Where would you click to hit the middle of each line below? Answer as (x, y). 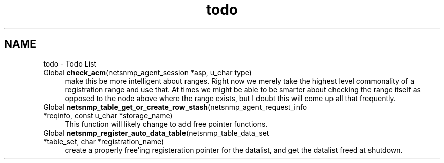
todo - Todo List (70, 63)
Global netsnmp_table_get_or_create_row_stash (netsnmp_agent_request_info (175, 107)
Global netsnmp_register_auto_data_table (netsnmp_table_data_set (156, 133)
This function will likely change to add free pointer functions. (166, 124)
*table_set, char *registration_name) (104, 141)
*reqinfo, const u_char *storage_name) (108, 115)
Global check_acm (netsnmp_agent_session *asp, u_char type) (147, 72)
